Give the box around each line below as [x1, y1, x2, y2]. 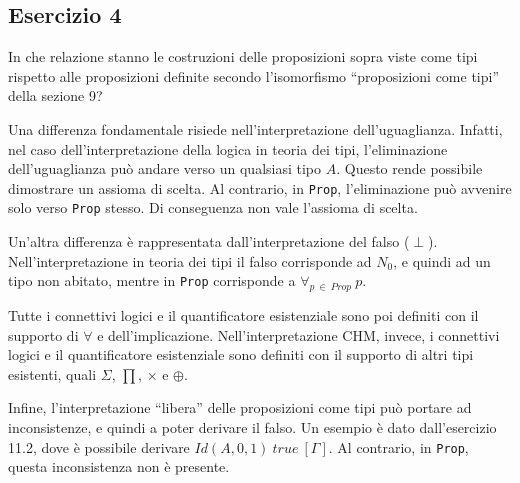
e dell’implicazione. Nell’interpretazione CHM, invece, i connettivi [97, 324, 500, 345]
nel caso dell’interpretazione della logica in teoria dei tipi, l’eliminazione [8, 138, 448, 159]
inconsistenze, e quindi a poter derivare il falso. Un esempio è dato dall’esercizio [8, 417, 497, 438]
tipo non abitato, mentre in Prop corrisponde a [8, 270, 296, 291]
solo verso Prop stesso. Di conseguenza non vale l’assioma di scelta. [8, 197, 418, 218]
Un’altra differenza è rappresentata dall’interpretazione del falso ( [8, 231, 410, 252]
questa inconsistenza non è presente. [8, 456, 230, 477]
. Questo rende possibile [336, 158, 483, 179]
